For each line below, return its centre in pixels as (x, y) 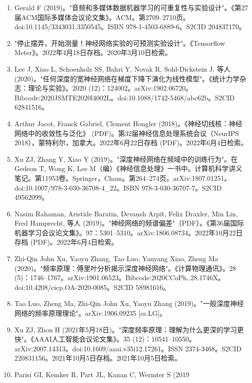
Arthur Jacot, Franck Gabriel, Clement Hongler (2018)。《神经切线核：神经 (128, 123)
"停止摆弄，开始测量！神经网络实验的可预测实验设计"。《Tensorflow (120, 43)
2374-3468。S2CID (214, 348)
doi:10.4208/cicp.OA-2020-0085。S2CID (74, 287)
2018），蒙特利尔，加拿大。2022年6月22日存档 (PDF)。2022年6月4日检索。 (131, 143)
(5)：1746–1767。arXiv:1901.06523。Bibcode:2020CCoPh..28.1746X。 (119, 278)
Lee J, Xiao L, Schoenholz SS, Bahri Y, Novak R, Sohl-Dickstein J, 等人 (122, 68)
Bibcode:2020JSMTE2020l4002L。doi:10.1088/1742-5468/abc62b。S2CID (125, 97)
